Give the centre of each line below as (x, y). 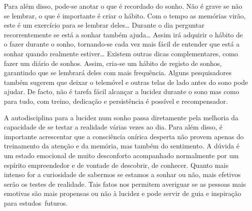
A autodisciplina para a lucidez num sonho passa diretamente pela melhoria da (121, 117)
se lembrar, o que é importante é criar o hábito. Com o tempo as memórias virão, (125, 15)
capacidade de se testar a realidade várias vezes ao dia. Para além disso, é (113, 127)
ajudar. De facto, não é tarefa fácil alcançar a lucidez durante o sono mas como (122, 91)
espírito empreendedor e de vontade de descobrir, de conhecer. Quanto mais (116, 165)
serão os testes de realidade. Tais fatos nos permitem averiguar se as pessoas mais (125, 184)
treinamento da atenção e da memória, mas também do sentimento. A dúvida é (122, 146)
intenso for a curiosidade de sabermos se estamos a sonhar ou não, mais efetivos (122, 174)
